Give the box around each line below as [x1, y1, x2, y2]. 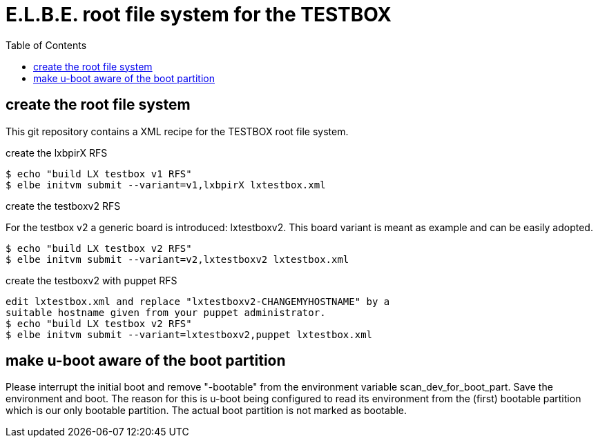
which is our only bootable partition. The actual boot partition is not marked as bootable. [6, 404, 407, 417]
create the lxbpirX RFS [6, 146, 108, 159]
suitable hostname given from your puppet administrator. [6, 306, 326, 318]
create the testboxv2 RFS [6, 199, 121, 212]
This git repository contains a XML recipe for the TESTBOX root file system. [6, 125, 349, 137]
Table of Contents [6, 39, 87, 51]
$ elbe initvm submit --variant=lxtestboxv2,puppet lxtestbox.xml [6, 328, 373, 340]
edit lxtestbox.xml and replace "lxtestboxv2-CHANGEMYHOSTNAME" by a [6, 295, 390, 307]
